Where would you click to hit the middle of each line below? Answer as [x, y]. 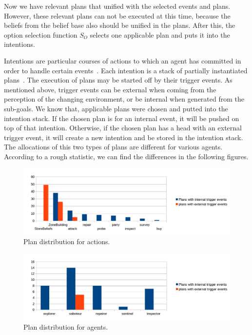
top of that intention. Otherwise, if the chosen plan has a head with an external [123, 128]
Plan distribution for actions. [67, 241]
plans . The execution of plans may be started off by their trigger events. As [118, 80]
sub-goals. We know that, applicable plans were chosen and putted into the [116, 108]
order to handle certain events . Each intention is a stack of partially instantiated [126, 70]
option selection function [41, 34]
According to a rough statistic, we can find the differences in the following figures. [126, 156]
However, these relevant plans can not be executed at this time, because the [117, 15]
